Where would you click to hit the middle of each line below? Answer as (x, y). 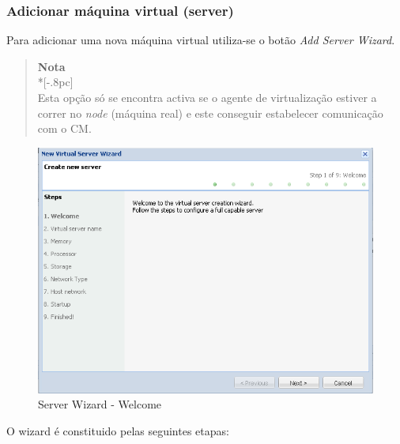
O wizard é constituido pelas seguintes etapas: (118, 431)
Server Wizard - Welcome (100, 404)
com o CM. (64, 128)
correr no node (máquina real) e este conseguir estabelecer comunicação (210, 113)
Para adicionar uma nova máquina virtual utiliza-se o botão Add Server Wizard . (201, 40)
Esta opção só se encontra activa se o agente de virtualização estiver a (207, 97)
